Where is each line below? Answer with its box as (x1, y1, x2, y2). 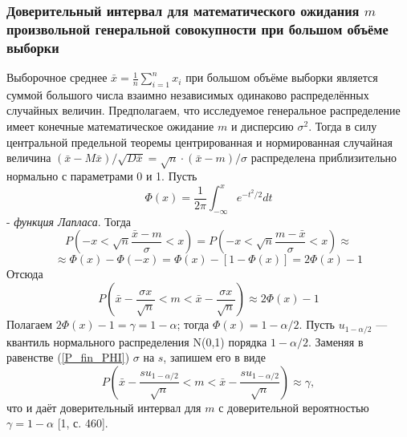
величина (6, 149, 51, 166)
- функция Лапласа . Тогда (6, 212, 132, 229)
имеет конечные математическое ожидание (6, 118, 214, 135)
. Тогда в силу (308, 118, 377, 135)
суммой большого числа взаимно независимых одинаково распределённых (6, 86, 369, 103)
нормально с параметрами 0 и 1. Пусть (6, 168, 197, 184)
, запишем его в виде (163, 349, 266, 366)
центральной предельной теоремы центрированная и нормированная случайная (6, 133, 393, 150)
